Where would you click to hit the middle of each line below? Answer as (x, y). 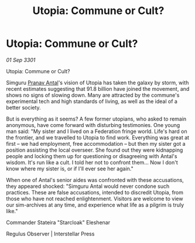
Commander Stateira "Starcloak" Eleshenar (58, 222)
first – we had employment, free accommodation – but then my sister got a (96, 143)
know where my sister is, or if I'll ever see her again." (70, 169)
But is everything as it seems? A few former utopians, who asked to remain (96, 119)
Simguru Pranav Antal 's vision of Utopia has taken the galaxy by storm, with (97, 83)
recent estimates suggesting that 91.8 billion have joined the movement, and (98, 88)
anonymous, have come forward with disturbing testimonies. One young (93, 125)
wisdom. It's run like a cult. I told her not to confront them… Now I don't (92, 162)
